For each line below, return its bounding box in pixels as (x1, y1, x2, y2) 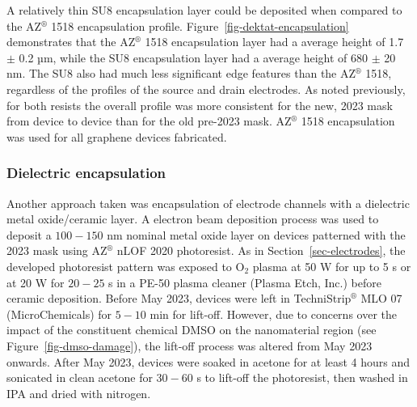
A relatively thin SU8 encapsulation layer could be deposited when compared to (6, 2, 402, 18)
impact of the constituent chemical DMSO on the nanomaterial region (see (6, 321, 377, 338)
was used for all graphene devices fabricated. (6, 128, 227, 145)
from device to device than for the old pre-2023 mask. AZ (6, 112, 292, 129)
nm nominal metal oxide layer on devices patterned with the (107, 226, 406, 243)
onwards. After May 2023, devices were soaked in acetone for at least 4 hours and (6, 353, 411, 370)
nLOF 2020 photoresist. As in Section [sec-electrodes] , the (116, 242, 406, 259)
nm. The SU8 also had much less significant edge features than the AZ (6, 65, 356, 82)
